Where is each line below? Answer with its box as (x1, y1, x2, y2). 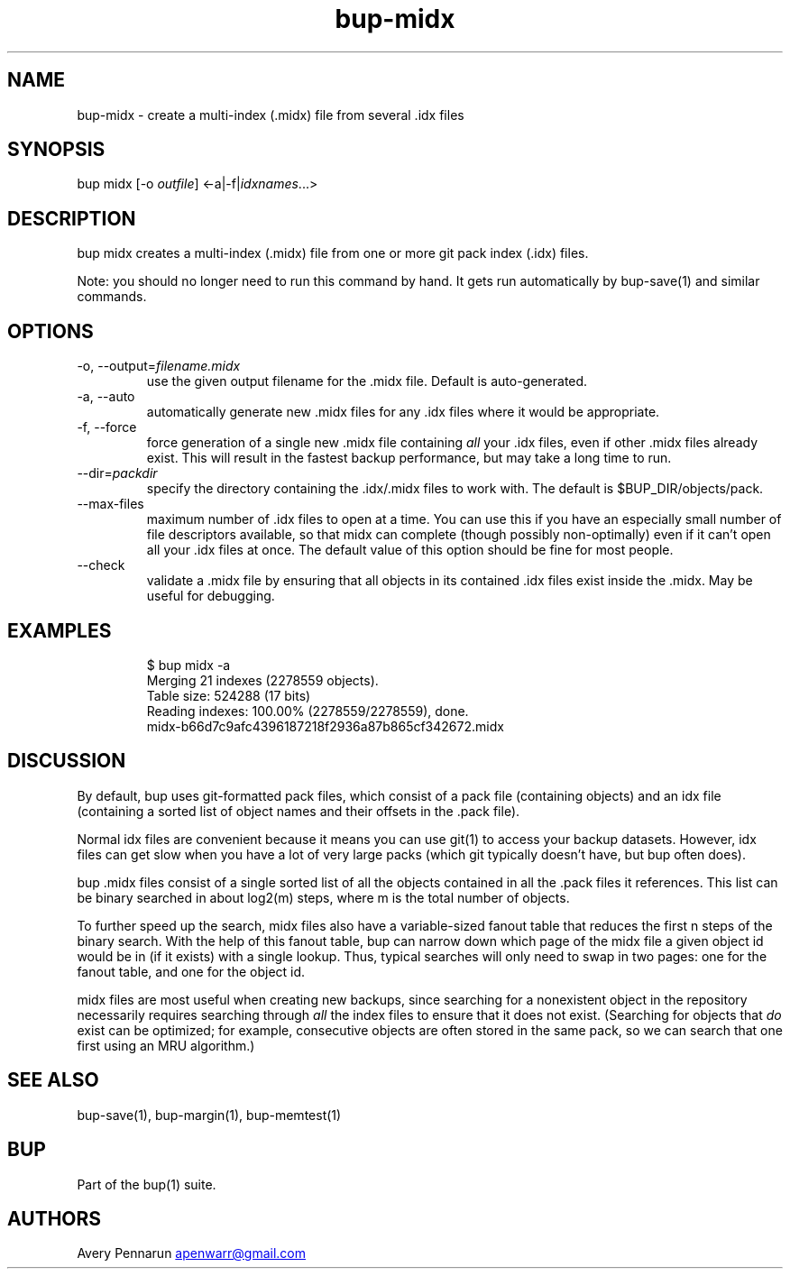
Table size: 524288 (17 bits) (146, 687, 311, 703)
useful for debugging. (146, 588, 275, 604)
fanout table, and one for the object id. (77, 963, 306, 979)
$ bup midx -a (146, 656, 231, 673)
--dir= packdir (77, 465, 158, 482)
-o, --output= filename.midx (77, 358, 241, 374)
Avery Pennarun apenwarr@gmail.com (77, 1245, 306, 1262)
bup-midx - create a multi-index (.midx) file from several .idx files (77, 106, 464, 123)
